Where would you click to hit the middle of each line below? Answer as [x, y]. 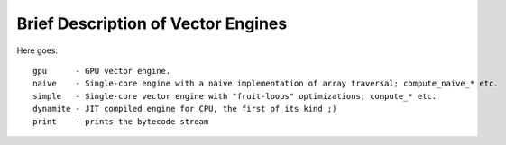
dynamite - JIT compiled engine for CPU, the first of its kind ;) [185, 109]
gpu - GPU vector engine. [102, 71]
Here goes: [37, 50]
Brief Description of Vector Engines [152, 23]
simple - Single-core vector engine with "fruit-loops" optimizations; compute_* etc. [235, 96]
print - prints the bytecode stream [121, 121]
